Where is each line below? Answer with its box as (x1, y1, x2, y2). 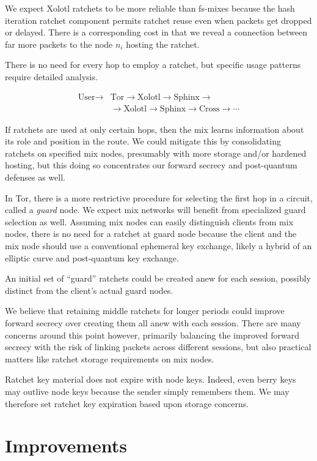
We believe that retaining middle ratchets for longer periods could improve (5, 304, 285, 317)
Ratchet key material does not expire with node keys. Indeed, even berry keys (5, 373, 296, 386)
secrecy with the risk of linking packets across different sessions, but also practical (5, 340, 312, 353)
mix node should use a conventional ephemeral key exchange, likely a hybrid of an (5, 239, 312, 252)
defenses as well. (5, 171, 65, 183)
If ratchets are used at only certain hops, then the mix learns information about (5, 122, 304, 135)
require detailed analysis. (5, 70, 98, 83)
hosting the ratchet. (126, 37, 200, 50)
